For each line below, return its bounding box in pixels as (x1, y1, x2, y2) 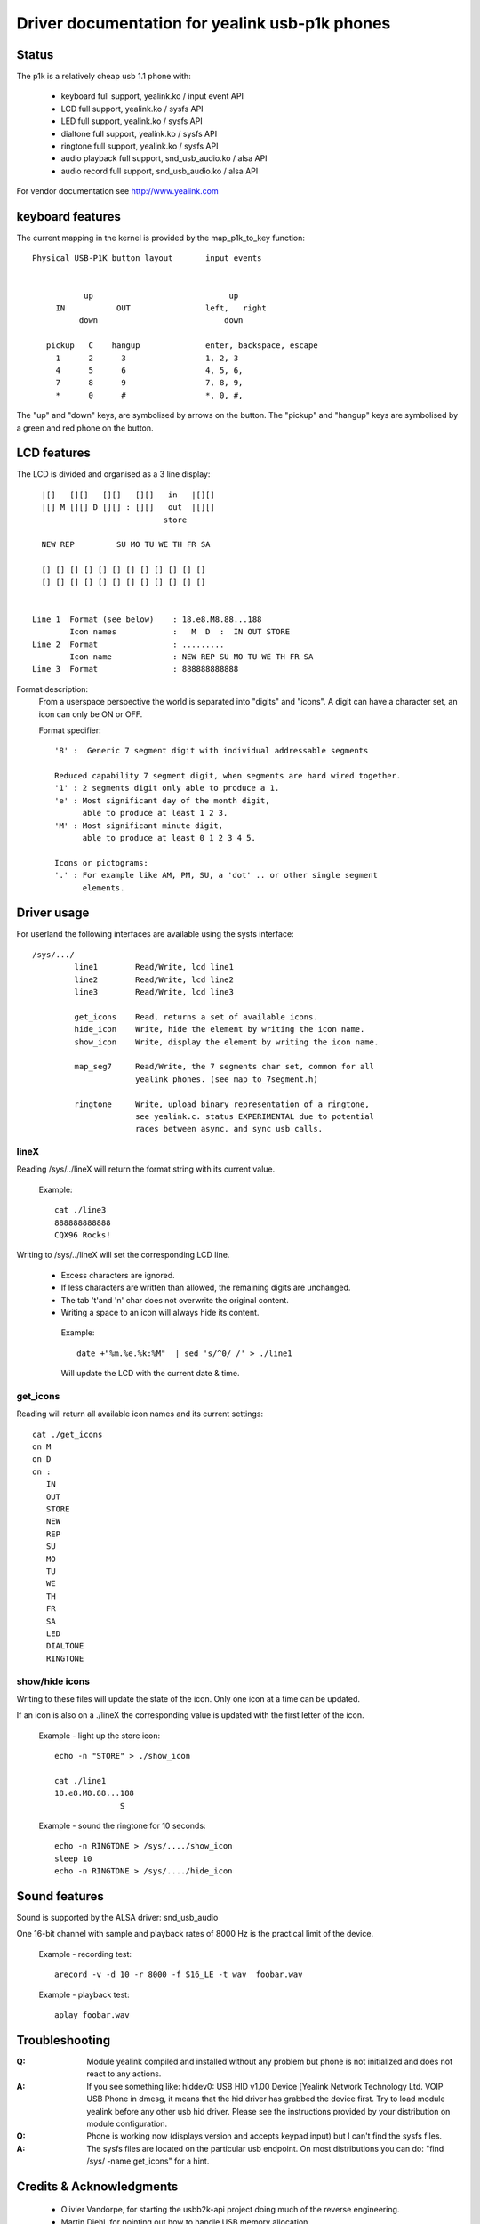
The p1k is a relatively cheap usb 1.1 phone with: (16, 71, 191, 82)
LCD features (16, 446, 91, 461)
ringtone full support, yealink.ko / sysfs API (60, 141, 219, 151)
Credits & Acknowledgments (16, 2179, 179, 2194)
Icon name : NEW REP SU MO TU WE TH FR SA (69, 651, 314, 662)
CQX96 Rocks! (54, 1230, 111, 1240)
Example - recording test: (38, 1948, 132, 1959)
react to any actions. (86, 2068, 162, 2079)
